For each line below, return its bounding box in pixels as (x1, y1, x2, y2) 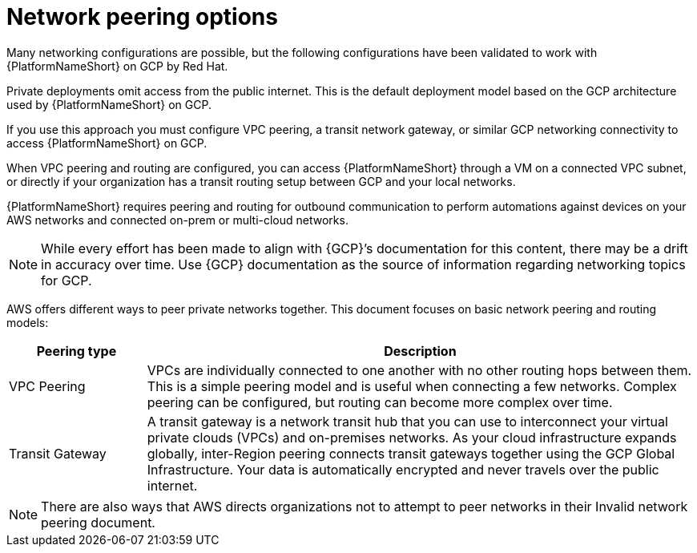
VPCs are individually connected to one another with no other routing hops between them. (147, 361, 692, 378)
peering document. (41, 514, 155, 531)
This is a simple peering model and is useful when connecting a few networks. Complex (147, 377, 677, 394)
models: (6, 315, 49, 329)
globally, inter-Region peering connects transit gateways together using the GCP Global (147, 445, 675, 462)
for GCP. (41, 272, 92, 289)
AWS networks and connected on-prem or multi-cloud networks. (6, 212, 348, 227)
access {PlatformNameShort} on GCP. (6, 135, 207, 150)
